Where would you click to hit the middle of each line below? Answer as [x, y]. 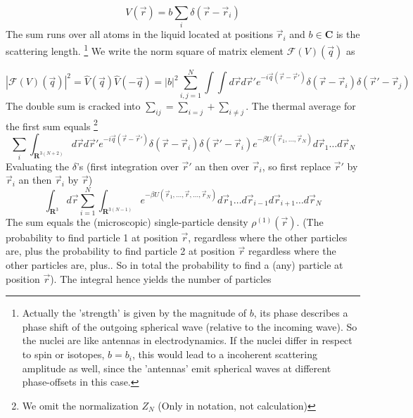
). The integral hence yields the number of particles [161, 278]
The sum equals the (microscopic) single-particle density [127, 221]
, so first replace [297, 166]
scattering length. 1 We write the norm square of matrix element [145, 49]
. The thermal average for [301, 105]
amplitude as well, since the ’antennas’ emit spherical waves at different [177, 368]
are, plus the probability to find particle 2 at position [120, 251]
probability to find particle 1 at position [92, 237]
